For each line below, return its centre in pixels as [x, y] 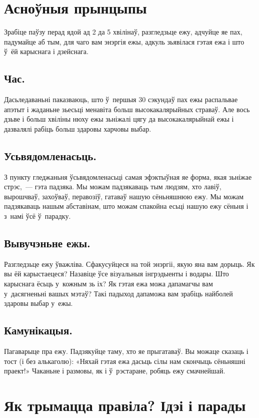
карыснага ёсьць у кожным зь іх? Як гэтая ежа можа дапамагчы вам [108, 284]
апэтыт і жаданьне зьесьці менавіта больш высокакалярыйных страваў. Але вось [127, 109]
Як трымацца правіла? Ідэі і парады [125, 405]
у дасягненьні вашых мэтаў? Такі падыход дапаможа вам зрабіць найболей [118, 293]
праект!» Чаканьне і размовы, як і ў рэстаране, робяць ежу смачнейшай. [115, 371]
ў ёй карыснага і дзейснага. [46, 51]
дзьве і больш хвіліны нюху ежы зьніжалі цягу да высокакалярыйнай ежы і [119, 119]
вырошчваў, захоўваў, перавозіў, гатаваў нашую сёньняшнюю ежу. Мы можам [124, 196]
